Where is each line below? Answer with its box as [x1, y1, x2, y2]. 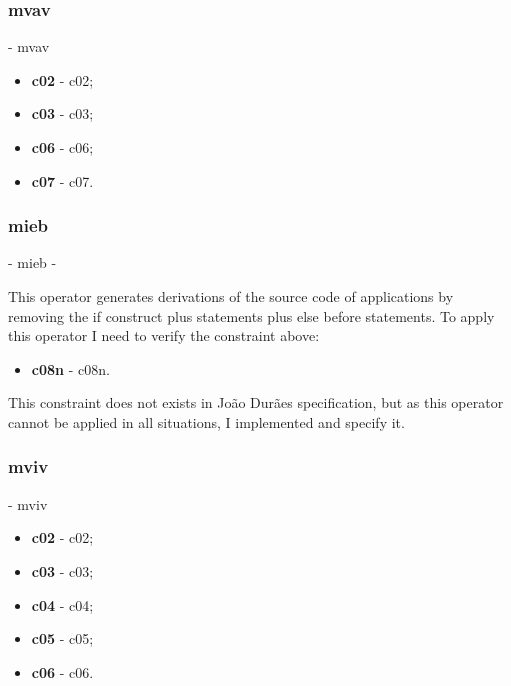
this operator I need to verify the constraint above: [8, 325, 320, 346]
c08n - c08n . [31, 358, 110, 379]
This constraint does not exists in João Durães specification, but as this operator [8, 392, 504, 413]
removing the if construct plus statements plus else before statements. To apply [8, 305, 495, 326]
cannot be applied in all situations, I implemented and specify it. [8, 411, 405, 432]
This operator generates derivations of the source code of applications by [8, 286, 454, 306]
